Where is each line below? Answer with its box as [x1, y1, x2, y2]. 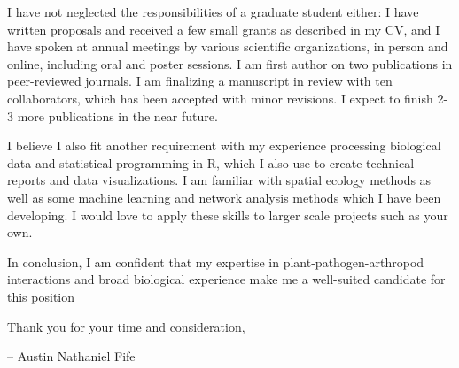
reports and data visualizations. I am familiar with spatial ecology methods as [7, 171, 432, 189]
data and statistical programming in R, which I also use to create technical [7, 153, 415, 172]
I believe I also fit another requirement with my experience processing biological [7, 136, 441, 155]
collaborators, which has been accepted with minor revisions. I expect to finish [7, 88, 433, 107]
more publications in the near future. [17, 106, 218, 125]
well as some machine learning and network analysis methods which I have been [7, 188, 441, 206]
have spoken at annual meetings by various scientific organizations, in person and [7, 37, 448, 56]
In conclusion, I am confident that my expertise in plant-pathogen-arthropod [7, 252, 424, 271]
